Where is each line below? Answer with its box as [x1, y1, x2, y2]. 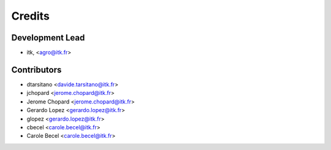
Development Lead [11, 32, 85, 43]
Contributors [11, 64, 62, 75]
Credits [11, 9, 50, 23]
